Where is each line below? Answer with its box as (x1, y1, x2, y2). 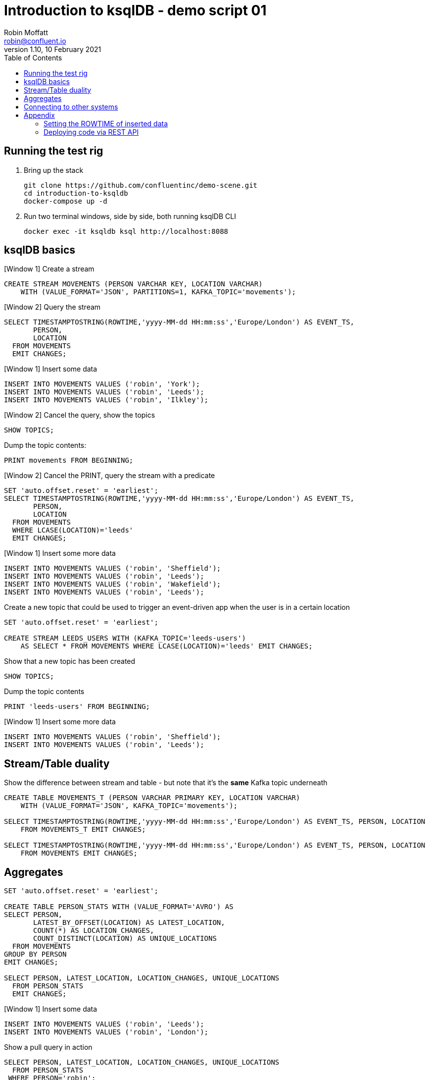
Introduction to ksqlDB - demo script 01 (4, 2, 267, 19)
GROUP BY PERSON (4, 950, 67, 959)
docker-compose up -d (24, 197, 107, 205)
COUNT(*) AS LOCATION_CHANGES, (33, 926, 154, 935)
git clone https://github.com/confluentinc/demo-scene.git (24, 181, 258, 189)
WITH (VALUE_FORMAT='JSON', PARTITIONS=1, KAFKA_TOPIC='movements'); (20, 288, 296, 296)
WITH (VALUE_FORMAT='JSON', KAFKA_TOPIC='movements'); (20, 802, 238, 810)
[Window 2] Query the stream (4, 303, 101, 312)
